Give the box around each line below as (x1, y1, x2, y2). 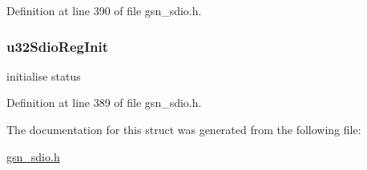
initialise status (6, 67, 81, 84)
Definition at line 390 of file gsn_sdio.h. (6, 2, 202, 18)
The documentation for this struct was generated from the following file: (6, 121, 361, 137)
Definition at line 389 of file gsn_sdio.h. (6, 94, 202, 111)
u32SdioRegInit (6, 36, 109, 56)
